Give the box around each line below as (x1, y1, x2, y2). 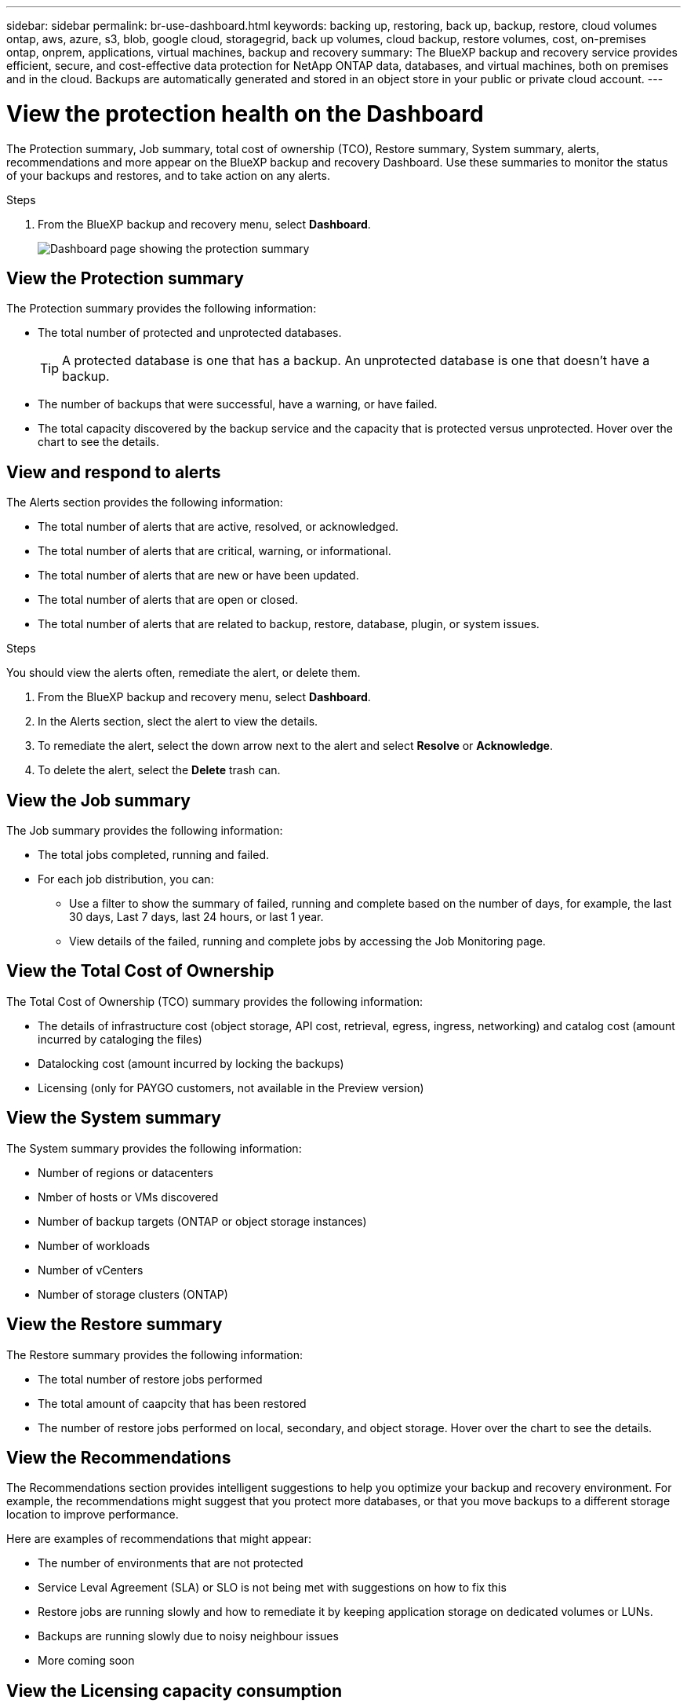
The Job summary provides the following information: (6, 824, 283, 838)
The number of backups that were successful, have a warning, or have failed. (38, 397, 438, 411)
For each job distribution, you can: (38, 872, 214, 886)
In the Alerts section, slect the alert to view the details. (38, 715, 318, 729)
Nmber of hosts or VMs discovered (38, 1190, 219, 1204)
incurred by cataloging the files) (38, 1032, 202, 1046)
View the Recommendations (6, 1447, 231, 1468)
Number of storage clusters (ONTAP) (38, 1287, 228, 1301)
